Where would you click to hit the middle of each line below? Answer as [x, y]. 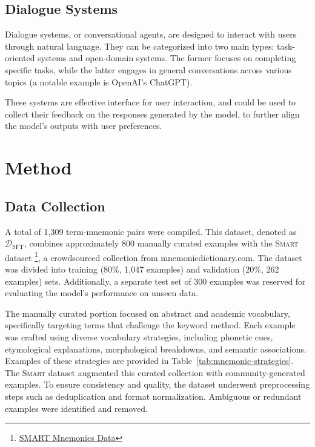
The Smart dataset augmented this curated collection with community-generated [155, 372]
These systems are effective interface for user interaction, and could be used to [151, 102]
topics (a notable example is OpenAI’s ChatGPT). [99, 81]
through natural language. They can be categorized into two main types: [140, 46]
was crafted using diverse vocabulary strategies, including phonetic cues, [139, 336]
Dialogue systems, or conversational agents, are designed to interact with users [151, 34]
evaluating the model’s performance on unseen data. [102, 293]
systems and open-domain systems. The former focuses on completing [167, 58]
